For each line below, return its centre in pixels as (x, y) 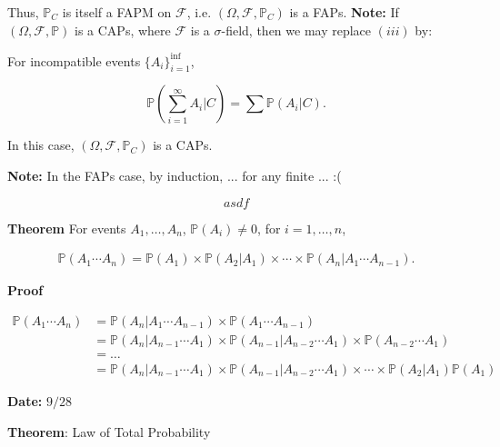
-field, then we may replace (296, 30)
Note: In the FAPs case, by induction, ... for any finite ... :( (175, 176)
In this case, (41, 145)
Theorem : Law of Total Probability (109, 431)
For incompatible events (74, 60)
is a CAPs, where (123, 30)
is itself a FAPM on (117, 12)
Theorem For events (67, 228)
